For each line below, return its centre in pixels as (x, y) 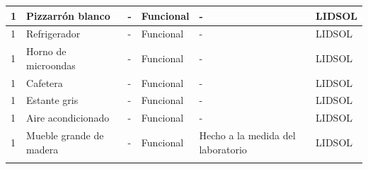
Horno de (46, 51)
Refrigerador (53, 34)
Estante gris (52, 100)
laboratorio (223, 149)
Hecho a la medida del (247, 135)
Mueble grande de (65, 135)
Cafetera (45, 82)
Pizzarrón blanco (68, 15)
